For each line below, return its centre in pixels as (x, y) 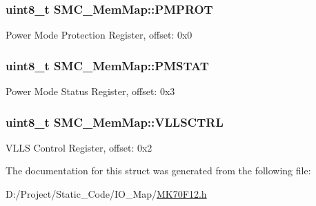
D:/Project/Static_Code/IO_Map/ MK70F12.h (106, 194)
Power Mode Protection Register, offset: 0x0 (99, 35)
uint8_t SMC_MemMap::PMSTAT (107, 65)
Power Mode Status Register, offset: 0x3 (90, 91)
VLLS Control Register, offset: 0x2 (79, 147)
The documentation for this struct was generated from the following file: (158, 171)
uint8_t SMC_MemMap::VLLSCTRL (115, 122)
